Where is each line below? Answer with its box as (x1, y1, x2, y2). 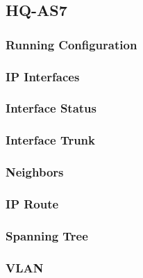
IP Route (6, 195, 59, 212)
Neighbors (6, 163, 64, 181)
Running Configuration (6, 35, 137, 53)
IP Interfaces (6, 67, 80, 85)
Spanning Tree (6, 227, 88, 244)
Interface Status (6, 99, 96, 117)
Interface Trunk (6, 131, 95, 149)
